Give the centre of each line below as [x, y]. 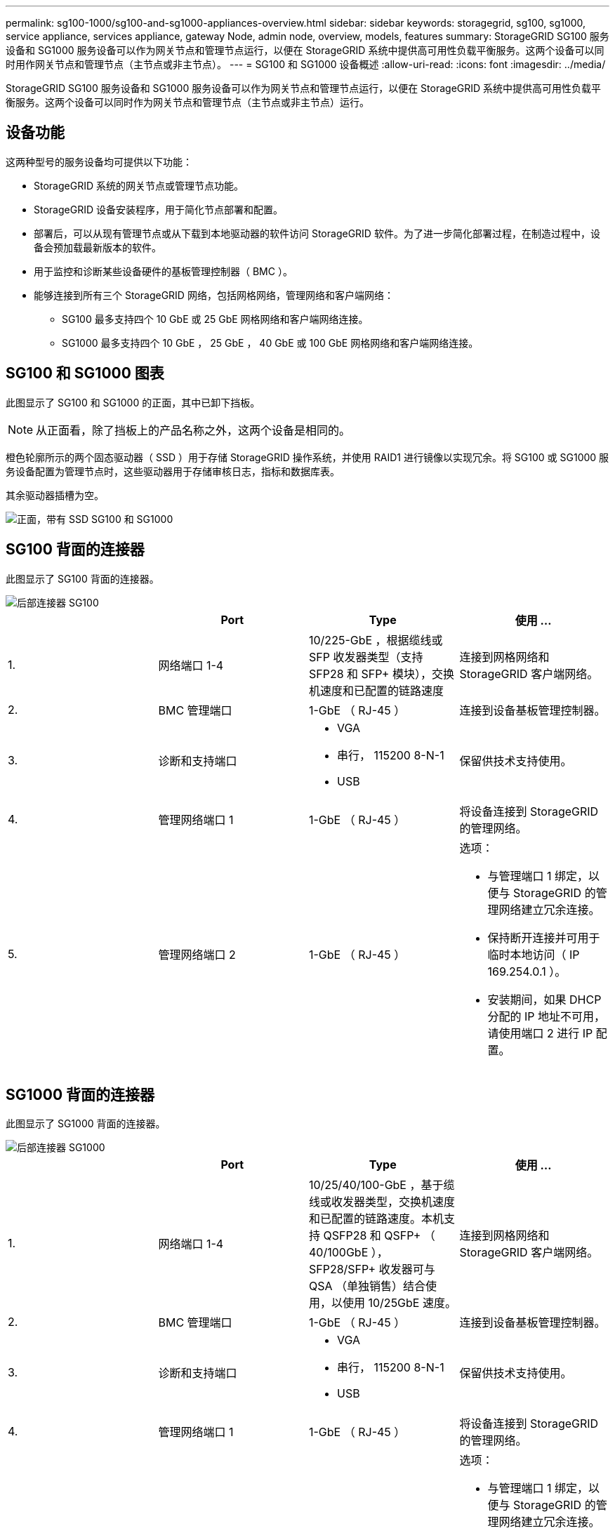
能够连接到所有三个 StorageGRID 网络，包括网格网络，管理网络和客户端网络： [214, 295]
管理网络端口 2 [197, 954]
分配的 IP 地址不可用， [547, 1016]
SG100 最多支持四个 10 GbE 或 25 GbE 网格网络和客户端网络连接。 [215, 319]
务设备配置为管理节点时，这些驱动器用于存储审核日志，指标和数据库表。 [173, 471]
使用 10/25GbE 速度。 [399, 1303]
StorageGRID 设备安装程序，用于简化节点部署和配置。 [158, 209]
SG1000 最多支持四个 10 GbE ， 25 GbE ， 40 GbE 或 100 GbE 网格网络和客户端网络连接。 [270, 343]
